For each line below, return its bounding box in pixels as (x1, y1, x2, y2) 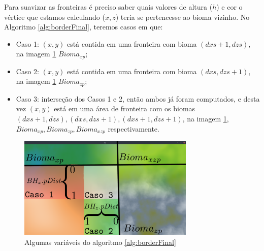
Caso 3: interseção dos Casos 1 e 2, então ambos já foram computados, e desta (16, 93, 260, 104)
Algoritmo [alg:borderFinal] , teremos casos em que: (4, 21, 163, 32)
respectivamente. (108, 123, 159, 134)
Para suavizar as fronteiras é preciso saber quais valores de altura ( (4, 2, 213, 12)
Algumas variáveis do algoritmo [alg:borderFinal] (24, 236, 176, 247)
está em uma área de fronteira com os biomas (54, 103, 195, 114)
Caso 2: (16, 66, 39, 76)
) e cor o (216, 2, 243, 12)
